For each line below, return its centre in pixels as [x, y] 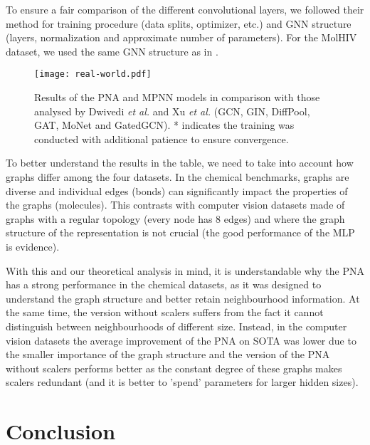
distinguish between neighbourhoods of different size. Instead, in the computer [176, 326]
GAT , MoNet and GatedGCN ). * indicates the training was [164, 125]
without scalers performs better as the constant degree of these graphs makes [174, 368]
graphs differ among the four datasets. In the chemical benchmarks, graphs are [178, 177]
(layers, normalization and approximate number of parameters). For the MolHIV [181, 37]
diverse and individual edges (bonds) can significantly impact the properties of [177, 190]
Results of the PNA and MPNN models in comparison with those [177, 97]
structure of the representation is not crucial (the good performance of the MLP [180, 232]
